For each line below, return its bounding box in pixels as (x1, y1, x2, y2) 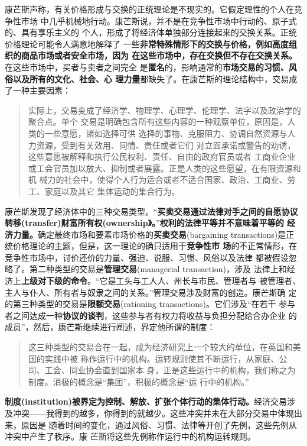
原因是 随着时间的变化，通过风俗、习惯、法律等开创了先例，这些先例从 (21, 418, 297, 431)
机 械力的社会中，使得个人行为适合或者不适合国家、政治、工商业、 (28, 173, 288, 186)
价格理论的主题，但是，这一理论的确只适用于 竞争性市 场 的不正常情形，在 (12, 240, 298, 252)
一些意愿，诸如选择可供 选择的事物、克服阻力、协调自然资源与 (44, 127, 288, 139)
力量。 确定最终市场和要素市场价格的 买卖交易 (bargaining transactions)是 (12, 228, 286, 240)
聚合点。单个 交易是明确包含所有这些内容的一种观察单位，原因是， (28, 115, 288, 128)
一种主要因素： (12, 84, 71, 96)
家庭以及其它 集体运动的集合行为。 (44, 185, 180, 197)
